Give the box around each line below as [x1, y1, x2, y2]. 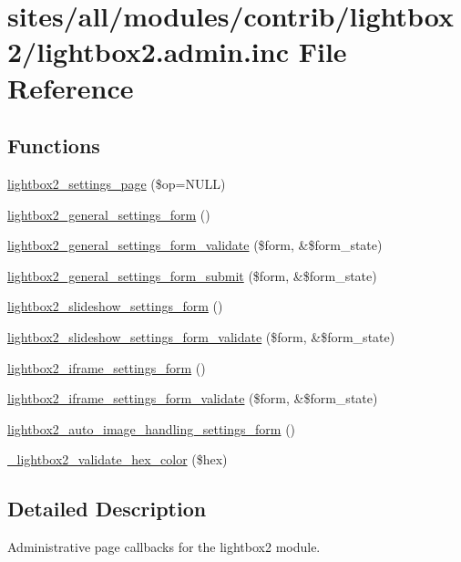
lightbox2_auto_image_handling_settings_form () [7, 419, 296, 438]
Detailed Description [7, 494, 207, 523]
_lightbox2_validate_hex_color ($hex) [7, 450, 228, 469]
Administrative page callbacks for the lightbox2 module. [7, 537, 321, 557]
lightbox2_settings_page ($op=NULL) [7, 173, 226, 193]
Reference [7, 68, 134, 106]
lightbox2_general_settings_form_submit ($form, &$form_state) [7, 265, 377, 285]
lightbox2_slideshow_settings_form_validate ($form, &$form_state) [7, 327, 395, 346]
